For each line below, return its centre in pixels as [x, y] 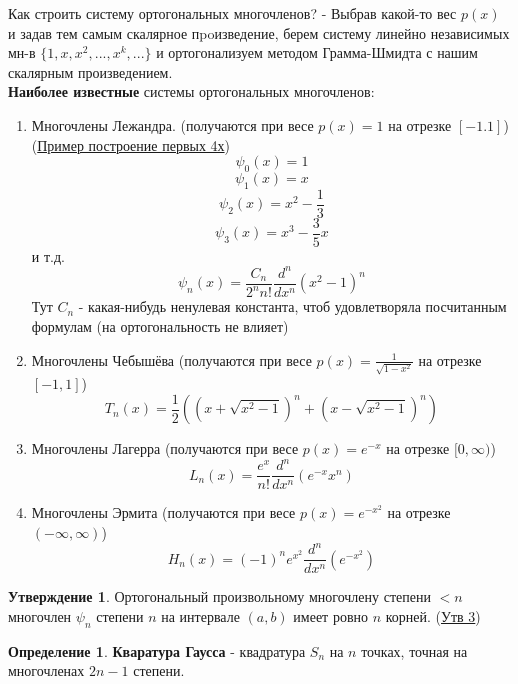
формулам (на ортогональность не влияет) [160, 325]
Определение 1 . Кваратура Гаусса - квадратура [157, 650]
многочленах [46, 670]
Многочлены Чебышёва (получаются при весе [171, 359]
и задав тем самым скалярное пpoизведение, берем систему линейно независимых [259, 32]
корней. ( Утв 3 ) [433, 615]
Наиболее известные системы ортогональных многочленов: [191, 91]
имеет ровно [330, 615]
